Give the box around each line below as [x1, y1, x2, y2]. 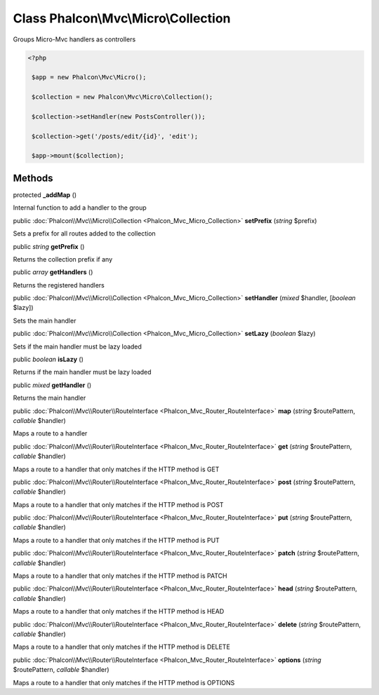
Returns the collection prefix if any [13, 255, 113, 263]
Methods [13, 172, 53, 184]
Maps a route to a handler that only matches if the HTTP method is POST [13, 500, 224, 508]
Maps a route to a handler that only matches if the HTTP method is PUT [13, 536, 220, 544]
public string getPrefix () [13, 242, 85, 250]
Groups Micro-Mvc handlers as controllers [13, 35, 136, 43]
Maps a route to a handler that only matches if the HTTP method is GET [13, 465, 220, 473]
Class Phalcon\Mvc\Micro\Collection [13, 11, 231, 26]
